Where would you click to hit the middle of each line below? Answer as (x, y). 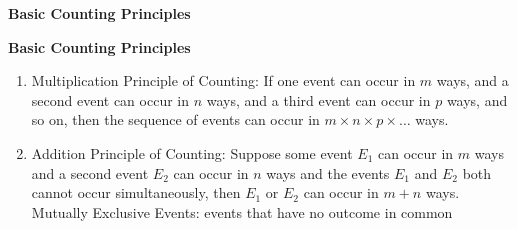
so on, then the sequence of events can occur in (175, 119)
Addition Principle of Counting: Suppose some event (192, 152)
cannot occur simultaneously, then (136, 192)
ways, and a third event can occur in (318, 99)
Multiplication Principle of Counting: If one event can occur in (223, 80)
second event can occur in (110, 99)
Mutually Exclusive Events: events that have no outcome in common (242, 211)
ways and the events (328, 172)
